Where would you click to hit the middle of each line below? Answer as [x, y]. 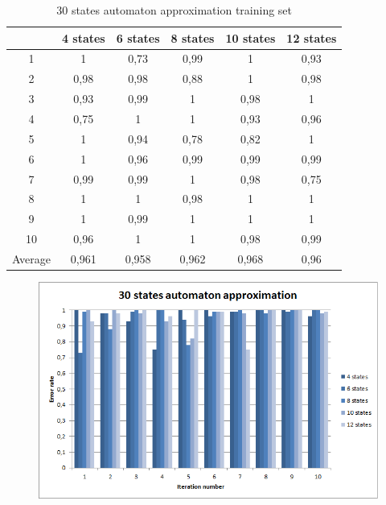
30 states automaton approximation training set [175, 10]
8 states [193, 37]
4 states [83, 37]
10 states [250, 37]
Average [31, 258]
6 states [138, 37]
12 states [312, 37]
